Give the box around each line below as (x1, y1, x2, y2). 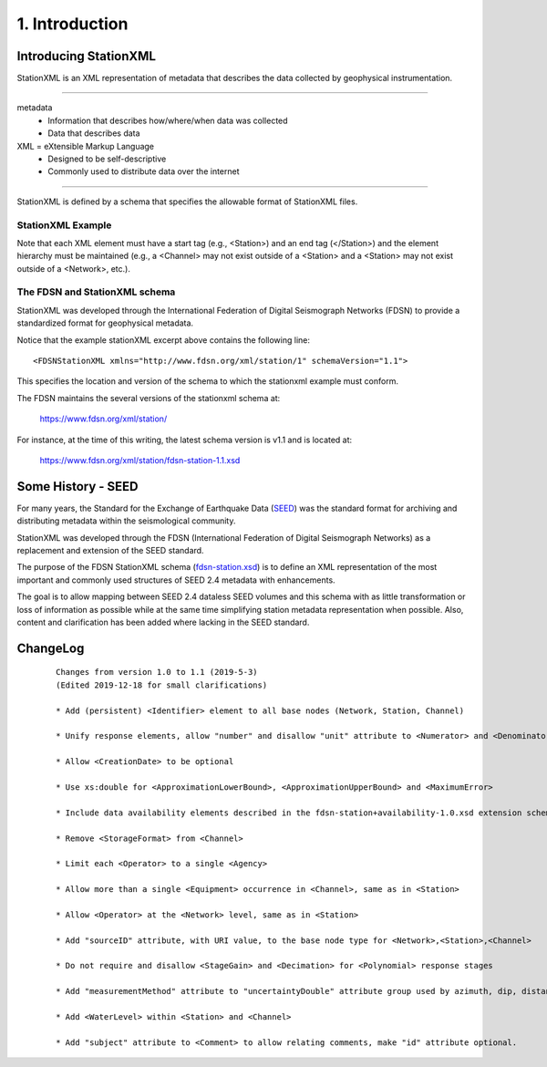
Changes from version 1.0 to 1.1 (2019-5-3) (56, 667, 259, 678)
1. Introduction (16, 14, 129, 34)
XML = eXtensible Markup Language (16, 140, 155, 151)
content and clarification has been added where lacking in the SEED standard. (16, 616, 310, 628)
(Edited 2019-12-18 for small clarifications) (56, 679, 268, 690)
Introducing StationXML (16, 48, 157, 64)
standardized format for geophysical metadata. (16, 317, 194, 328)
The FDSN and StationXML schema (16, 285, 176, 298)
